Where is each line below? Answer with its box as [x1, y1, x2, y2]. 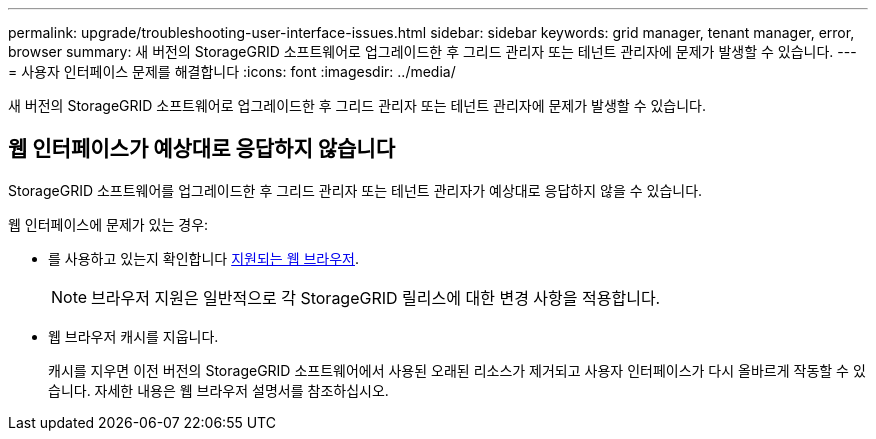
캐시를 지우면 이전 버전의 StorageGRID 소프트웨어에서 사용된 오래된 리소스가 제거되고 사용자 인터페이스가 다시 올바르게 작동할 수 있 [48, 361, 866, 379]
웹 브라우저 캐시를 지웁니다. [48, 327, 219, 345]
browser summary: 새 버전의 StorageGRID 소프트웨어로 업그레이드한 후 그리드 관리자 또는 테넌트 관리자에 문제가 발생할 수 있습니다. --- [8, 43, 857, 60]
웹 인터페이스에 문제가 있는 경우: [8, 215, 209, 233]
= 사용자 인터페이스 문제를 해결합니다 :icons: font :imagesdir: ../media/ [8, 63, 456, 80]
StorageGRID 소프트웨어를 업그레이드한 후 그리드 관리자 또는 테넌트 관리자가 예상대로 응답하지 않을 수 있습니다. [8, 181, 703, 199]
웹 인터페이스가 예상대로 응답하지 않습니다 [8, 136, 395, 162]
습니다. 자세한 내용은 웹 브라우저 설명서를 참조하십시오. [48, 381, 389, 399]
